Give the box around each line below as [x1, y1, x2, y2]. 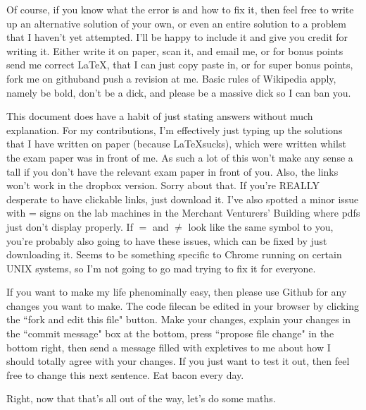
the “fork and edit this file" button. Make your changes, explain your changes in [6, 312, 351, 327]
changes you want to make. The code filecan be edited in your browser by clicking [6, 298, 360, 313]
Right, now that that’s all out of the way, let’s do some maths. [6, 391, 276, 406]
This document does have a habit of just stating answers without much [6, 109, 313, 123]
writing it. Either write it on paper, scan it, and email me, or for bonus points [6, 43, 343, 58]
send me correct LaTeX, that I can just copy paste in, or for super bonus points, [6, 57, 353, 72]
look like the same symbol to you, [188, 219, 334, 234]
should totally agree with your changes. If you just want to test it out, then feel [6, 354, 350, 368]
